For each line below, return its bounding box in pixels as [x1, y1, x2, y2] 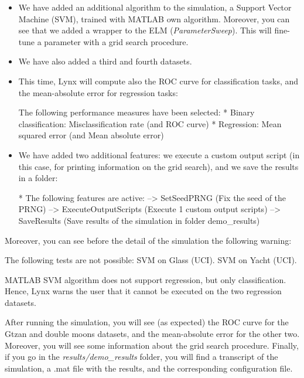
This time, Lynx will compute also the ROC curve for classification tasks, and [18, 74, 299, 87]
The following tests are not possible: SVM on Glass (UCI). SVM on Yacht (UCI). [5, 254, 297, 266]
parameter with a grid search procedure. [44, 35, 189, 47]
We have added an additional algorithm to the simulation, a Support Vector [18, 1, 292, 13]
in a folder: [18, 172, 58, 184]
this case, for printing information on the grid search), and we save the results [18, 160, 299, 172]
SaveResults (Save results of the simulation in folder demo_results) [18, 214, 260, 226]
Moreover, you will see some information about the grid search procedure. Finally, [5, 339, 299, 351]
